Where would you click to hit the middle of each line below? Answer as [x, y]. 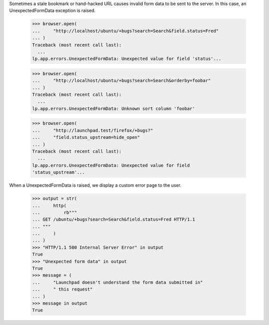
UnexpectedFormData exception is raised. [52, 10]
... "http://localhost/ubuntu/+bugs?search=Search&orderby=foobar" [122, 81]
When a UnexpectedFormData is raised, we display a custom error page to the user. [95, 185]
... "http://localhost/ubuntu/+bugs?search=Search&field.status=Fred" [126, 31]
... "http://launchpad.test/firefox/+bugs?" [93, 130]
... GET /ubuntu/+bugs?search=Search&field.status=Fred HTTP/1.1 [114, 219]
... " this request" [63, 289]
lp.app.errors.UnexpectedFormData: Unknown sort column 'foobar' [114, 108]
